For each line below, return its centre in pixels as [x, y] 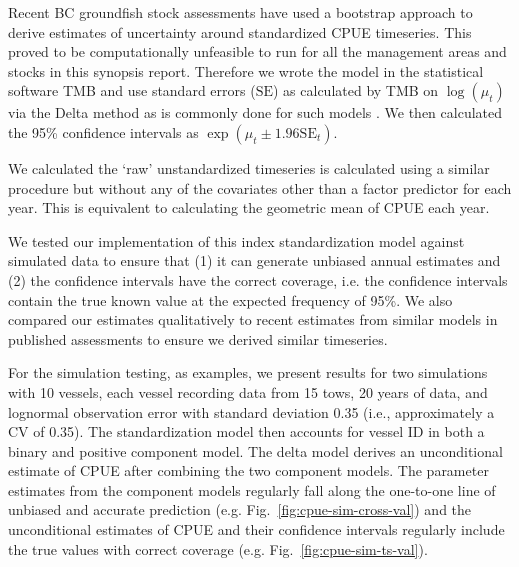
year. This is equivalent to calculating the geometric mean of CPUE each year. [249, 207]
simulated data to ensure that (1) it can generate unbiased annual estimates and [254, 260]
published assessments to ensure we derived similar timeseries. [198, 338]
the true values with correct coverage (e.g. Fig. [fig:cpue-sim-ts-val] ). [218, 548]
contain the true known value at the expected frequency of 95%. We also [230, 299]
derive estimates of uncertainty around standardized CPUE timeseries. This [240, 31]
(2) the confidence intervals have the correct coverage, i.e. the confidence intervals [258, 279]
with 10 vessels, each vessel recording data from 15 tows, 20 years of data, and [248, 391]
